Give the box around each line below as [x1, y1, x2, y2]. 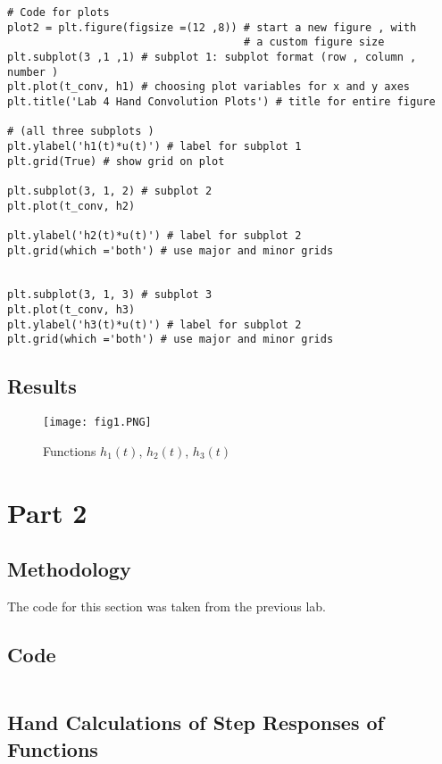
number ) [7, 65, 59, 79]
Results [7, 372, 77, 400]
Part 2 [7, 494, 88, 530]
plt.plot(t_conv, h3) [7, 303, 136, 317]
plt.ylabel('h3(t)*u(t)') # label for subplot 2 [7, 318, 302, 331]
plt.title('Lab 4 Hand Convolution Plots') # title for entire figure [7, 95, 436, 108]
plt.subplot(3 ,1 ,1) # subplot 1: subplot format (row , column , [7, 50, 417, 63]
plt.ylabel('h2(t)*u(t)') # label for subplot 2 [7, 228, 302, 242]
